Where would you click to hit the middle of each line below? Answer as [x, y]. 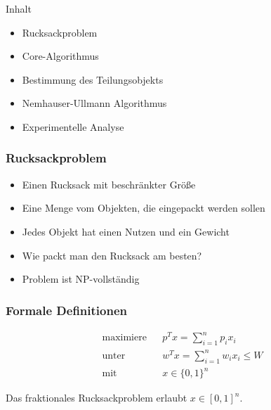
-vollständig [114, 279]
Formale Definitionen [66, 310]
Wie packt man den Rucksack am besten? [112, 255]
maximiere [124, 338]
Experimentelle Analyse [73, 126]
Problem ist [47, 279]
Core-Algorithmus [60, 56]
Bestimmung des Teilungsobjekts [93, 79]
